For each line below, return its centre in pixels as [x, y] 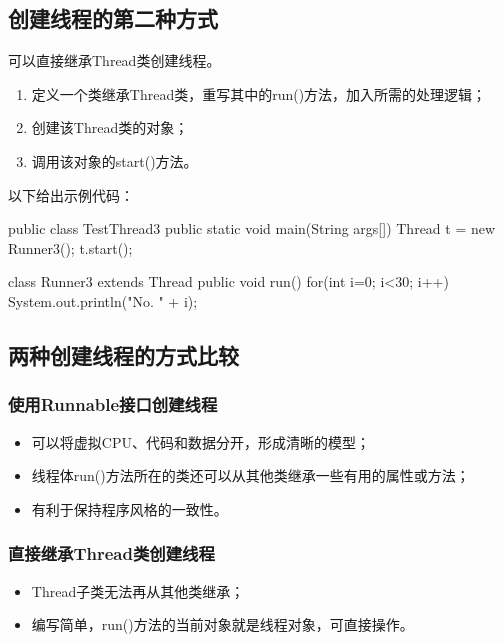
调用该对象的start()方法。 [114, 160]
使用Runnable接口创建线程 [113, 404]
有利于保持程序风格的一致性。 [129, 508]
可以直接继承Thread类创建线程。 [114, 60]
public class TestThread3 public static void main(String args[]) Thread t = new [252, 228]
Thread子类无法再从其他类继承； [138, 590]
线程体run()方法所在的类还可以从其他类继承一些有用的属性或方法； [250, 475]
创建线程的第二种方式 [113, 18]
